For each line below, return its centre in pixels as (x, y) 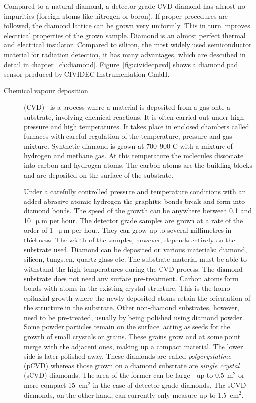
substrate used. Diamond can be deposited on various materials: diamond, (135, 249)
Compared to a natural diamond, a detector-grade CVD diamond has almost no (125, 6)
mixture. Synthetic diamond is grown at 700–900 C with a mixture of (128, 145)
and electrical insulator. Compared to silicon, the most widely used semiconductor (128, 45)
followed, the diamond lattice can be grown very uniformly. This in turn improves (127, 25)
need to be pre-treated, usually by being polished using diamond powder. (134, 317)
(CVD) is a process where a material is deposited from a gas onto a (127, 107)
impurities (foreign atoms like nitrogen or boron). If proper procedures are (116, 16)
